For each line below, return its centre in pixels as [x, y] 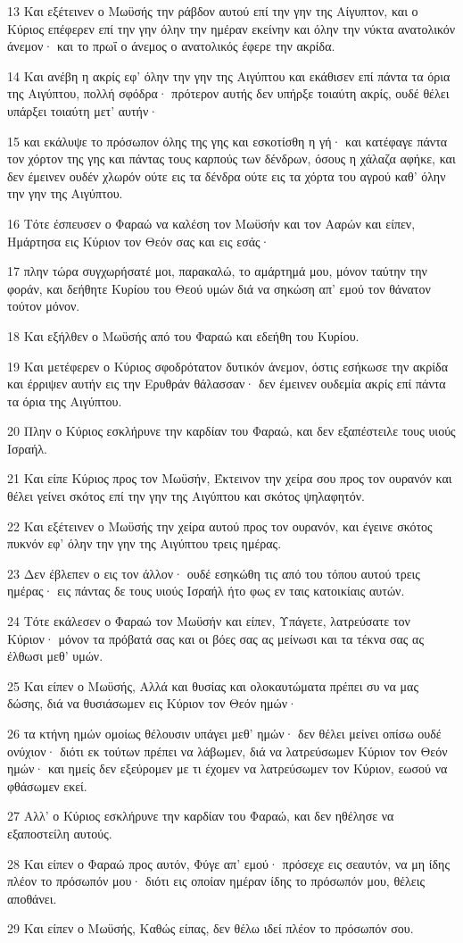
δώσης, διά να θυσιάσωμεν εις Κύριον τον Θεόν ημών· [152, 703]
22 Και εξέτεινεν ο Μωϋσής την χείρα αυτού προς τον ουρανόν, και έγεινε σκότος [220, 526]
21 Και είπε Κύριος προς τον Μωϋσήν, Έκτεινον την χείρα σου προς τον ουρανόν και [230, 478]
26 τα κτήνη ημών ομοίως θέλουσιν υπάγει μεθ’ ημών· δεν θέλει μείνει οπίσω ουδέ [224, 733]
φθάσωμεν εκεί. [47, 785]
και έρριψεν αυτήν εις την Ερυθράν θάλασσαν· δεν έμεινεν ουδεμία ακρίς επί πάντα [227, 384]
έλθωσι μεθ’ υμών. [55, 656]
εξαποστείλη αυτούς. [60, 833]
